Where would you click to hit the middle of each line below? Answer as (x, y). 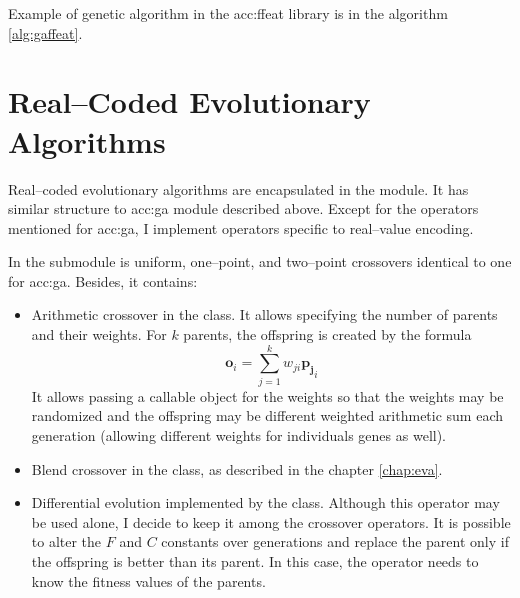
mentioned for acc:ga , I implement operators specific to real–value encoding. (241, 227)
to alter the (66, 541)
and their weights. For (99, 334)
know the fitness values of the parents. (148, 580)
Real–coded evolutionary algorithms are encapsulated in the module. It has (238, 188)
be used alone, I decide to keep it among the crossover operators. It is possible (271, 521)
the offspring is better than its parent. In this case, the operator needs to (255, 560)
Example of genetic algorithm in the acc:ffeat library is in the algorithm (228, 13)
